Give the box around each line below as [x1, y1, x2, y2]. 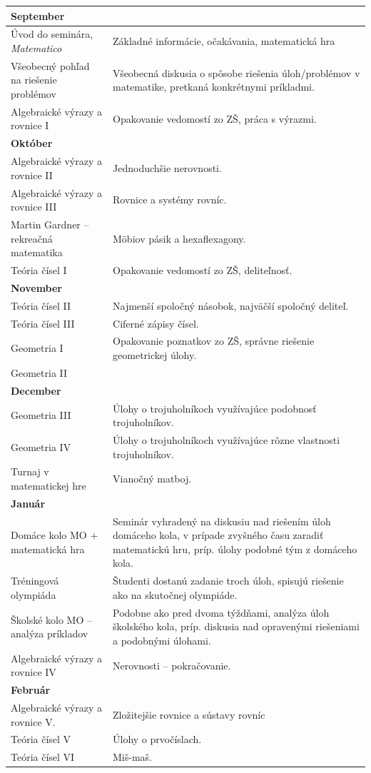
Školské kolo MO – [11, 612, 93, 627]
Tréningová [11, 573, 59, 588]
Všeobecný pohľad [11, 58, 90, 73]
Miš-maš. [113, 749, 153, 764]
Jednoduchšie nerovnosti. [113, 160, 222, 175]
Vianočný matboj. [113, 471, 192, 486]
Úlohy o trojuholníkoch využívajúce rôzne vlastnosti [113, 432, 340, 447]
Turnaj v [11, 464, 49, 479]
